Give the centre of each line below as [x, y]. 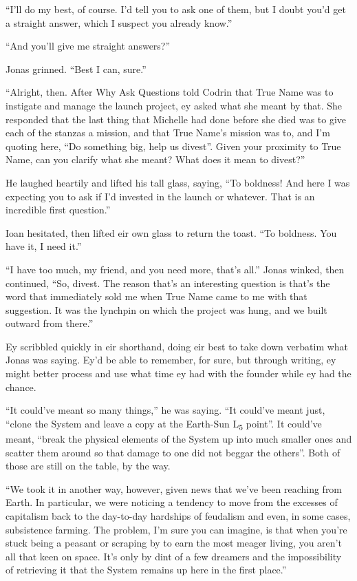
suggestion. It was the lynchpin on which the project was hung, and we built [166, 309]
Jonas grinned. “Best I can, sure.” [76, 68]
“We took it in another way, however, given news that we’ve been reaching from [174, 488]
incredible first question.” [58, 210]
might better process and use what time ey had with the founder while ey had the [178, 373]
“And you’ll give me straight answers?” [88, 46]
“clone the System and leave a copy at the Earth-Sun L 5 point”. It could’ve [164, 424]
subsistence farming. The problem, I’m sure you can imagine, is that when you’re [176, 529]
